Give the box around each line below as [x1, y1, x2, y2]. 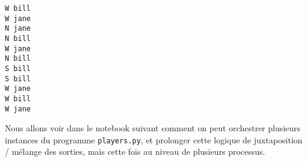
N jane [5, 24, 31, 33]
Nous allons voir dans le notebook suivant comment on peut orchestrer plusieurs [5, 122, 301, 134]
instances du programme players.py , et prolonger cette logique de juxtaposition [5, 133, 303, 146]
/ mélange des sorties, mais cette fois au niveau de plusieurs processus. [5, 145, 265, 158]
